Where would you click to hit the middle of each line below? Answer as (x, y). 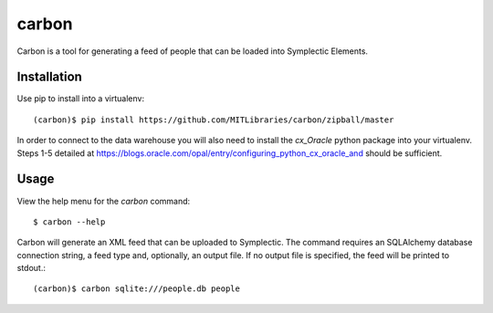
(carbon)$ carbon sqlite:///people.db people (137, 289)
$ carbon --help (69, 222)
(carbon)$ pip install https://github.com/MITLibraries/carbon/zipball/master (214, 120)
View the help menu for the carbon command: (104, 201)
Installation (49, 77)
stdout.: (31, 268)
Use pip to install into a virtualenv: (81, 99)
